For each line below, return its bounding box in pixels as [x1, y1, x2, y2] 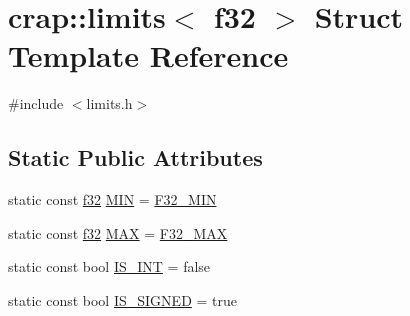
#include [8, 93, 64, 114]
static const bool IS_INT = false [8, 256, 211, 277]
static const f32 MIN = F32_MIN [8, 189, 217, 210]
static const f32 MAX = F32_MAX [8, 222, 228, 243]
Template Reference [8, 35, 289, 76]
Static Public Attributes [8, 142, 263, 173]
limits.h [86, 93, 133, 114]
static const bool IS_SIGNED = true [8, 289, 237, 310]
